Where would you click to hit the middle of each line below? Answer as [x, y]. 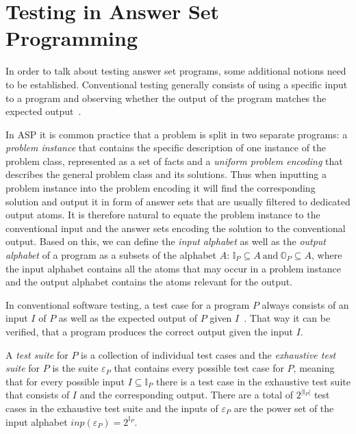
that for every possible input [65, 381]
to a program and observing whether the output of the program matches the [166, 98]
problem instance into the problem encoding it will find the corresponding [161, 188]
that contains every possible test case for [199, 368]
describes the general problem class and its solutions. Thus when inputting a [166, 174]
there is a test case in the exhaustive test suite [253, 381]
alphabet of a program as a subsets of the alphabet [111, 255]
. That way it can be [287, 318]
